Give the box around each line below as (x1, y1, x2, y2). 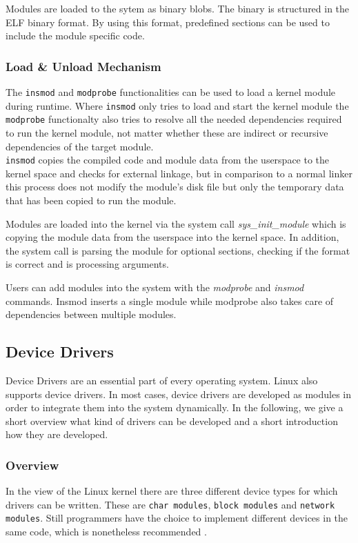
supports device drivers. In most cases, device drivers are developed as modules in (6, 386, 351, 401)
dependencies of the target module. (6, 139, 154, 153)
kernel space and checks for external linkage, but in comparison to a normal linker (6, 166, 352, 180)
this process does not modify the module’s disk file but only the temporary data (6, 179, 344, 194)
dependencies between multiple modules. (6, 307, 177, 322)
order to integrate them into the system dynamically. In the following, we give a (6, 400, 344, 415)
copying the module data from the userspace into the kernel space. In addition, (6, 230, 339, 244)
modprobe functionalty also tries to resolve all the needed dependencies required (6, 112, 342, 126)
